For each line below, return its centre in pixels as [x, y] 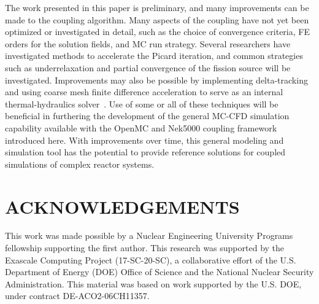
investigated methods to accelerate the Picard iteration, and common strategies [154, 56]
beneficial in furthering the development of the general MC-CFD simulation [147, 116]
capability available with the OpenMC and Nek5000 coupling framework [141, 127]
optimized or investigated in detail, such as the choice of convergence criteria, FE [157, 32]
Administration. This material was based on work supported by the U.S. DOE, [153, 283]
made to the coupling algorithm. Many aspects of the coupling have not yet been [157, 19]
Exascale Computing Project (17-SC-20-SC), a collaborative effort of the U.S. [151, 259]
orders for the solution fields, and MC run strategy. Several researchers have [148, 43]
